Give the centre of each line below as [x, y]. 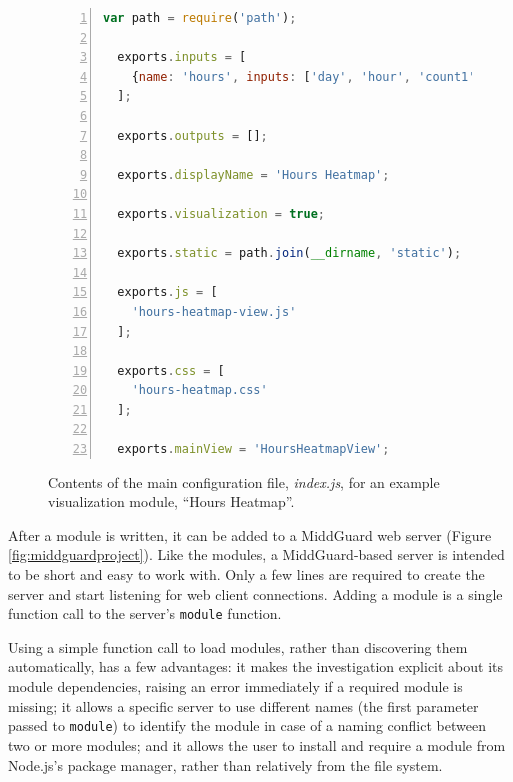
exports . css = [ [171, 370]
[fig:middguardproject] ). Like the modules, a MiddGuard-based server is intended [256, 554]
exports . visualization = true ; [221, 213]
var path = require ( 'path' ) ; [200, 18]
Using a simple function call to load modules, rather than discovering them [238, 646]
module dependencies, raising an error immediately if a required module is [235, 686]
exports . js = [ [167, 292]
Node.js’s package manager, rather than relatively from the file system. [225, 764]
